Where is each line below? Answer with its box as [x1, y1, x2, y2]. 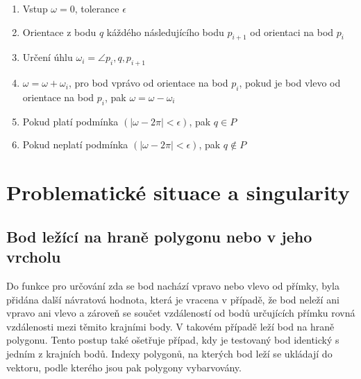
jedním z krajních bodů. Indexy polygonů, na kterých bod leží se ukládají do [6, 346, 333, 360]
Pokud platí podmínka [22, 114, 119, 128]
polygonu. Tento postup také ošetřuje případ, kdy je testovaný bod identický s [6, 333, 339, 347]
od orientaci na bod [250, 24, 334, 39]
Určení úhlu [22, 50, 73, 64]
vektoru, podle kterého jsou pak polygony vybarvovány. [6, 360, 242, 374]
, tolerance [74, 1, 119, 15]
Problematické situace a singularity [6, 178, 350, 206]
